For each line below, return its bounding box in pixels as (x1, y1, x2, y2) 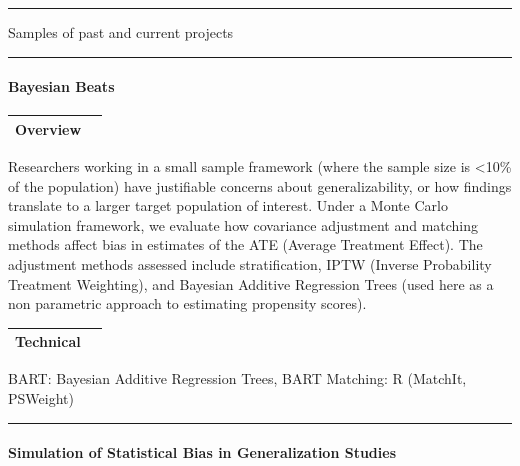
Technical (15, 331, 81, 352)
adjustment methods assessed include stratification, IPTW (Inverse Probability (8, 253, 492, 274)
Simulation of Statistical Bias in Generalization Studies (8, 442, 397, 463)
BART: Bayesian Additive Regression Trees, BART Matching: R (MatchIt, (8, 368, 467, 389)
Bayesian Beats (8, 76, 115, 97)
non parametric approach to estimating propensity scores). (8, 293, 367, 314)
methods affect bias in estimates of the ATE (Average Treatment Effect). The (8, 234, 483, 255)
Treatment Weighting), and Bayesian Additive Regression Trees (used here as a (8, 273, 494, 294)
